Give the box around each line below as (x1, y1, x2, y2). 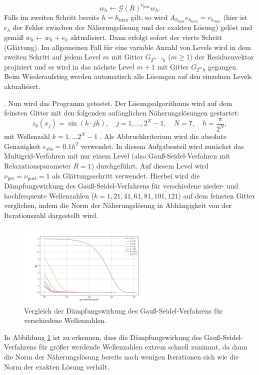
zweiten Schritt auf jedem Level (4, 51, 101, 62)
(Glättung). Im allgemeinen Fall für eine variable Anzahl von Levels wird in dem (4, 41, 251, 52)
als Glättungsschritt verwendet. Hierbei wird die (52, 170, 200, 180)
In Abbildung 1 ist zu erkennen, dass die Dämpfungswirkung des (4, 331, 202, 342)
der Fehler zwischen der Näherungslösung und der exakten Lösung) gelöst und (12, 22, 252, 32)
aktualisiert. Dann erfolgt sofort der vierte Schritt (70, 31, 222, 42)
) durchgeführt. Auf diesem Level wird (91, 160, 208, 171)
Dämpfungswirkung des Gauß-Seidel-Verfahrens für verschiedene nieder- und (4, 180, 238, 191)
